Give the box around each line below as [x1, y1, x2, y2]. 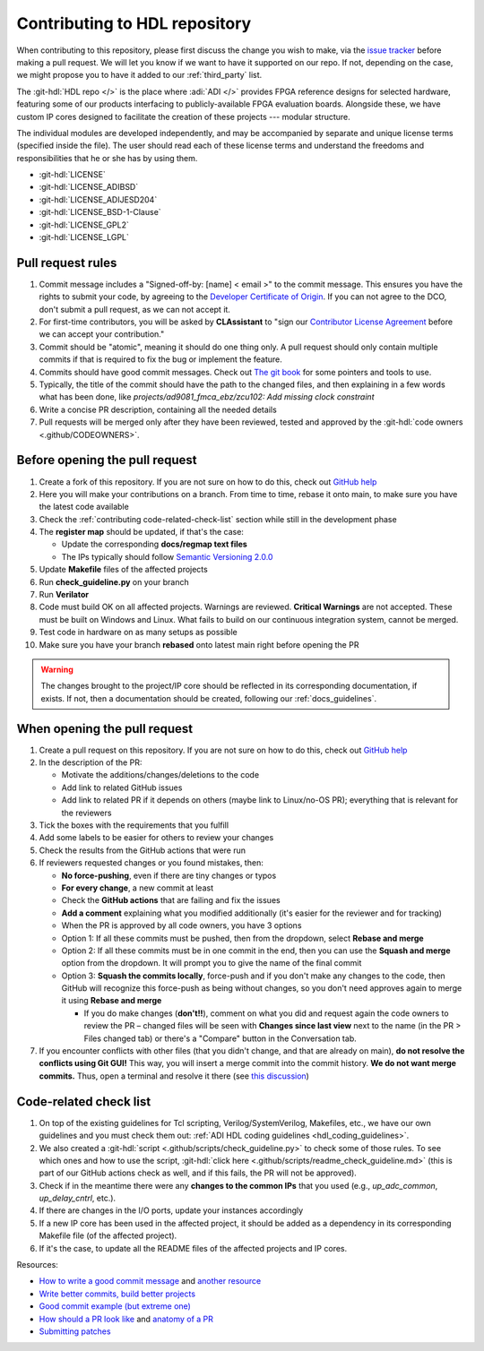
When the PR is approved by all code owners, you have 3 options [61, 920, 302, 931]
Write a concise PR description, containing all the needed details [39, 404, 277, 415]
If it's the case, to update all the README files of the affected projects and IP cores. [39, 1243, 348, 1253]
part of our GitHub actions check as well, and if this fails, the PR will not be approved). [39, 1167, 358, 1178]
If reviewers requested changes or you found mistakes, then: [39, 857, 264, 868]
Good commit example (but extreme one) [39, 1301, 192, 1312]
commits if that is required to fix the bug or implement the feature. [39, 354, 282, 365]
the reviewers [61, 807, 112, 818]
